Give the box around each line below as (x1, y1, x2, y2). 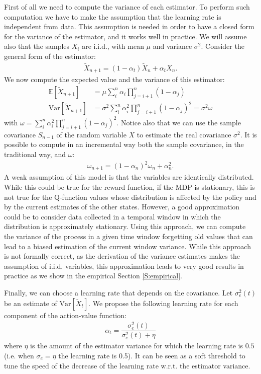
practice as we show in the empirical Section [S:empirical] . (4, 270, 182, 281)
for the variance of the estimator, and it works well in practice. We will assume (4, 31, 247, 41)
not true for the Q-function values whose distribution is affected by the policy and (4, 191, 256, 202)
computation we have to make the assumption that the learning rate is (4, 11, 221, 22)
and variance (153, 41, 192, 51)
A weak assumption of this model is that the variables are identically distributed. (4, 172, 254, 182)
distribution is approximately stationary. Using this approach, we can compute (4, 221, 246, 232)
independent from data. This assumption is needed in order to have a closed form (4, 21, 254, 32)
